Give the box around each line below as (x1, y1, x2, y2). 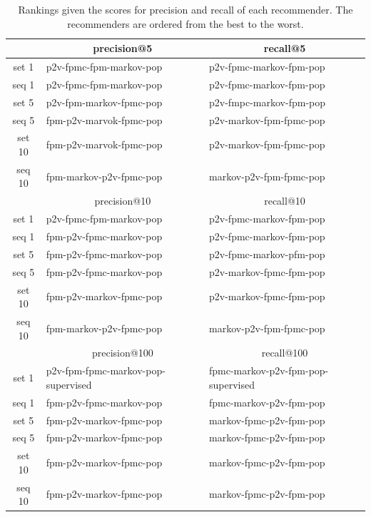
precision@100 (91, 345, 153, 360)
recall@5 (263, 41, 306, 56)
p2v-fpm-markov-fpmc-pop (46, 94, 163, 109)
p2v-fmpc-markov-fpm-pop (209, 94, 326, 109)
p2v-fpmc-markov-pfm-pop (209, 246, 325, 261)
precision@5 (93, 41, 153, 56)
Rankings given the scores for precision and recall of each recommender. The (18, 2, 353, 16)
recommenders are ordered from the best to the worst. (67, 16, 304, 31)
